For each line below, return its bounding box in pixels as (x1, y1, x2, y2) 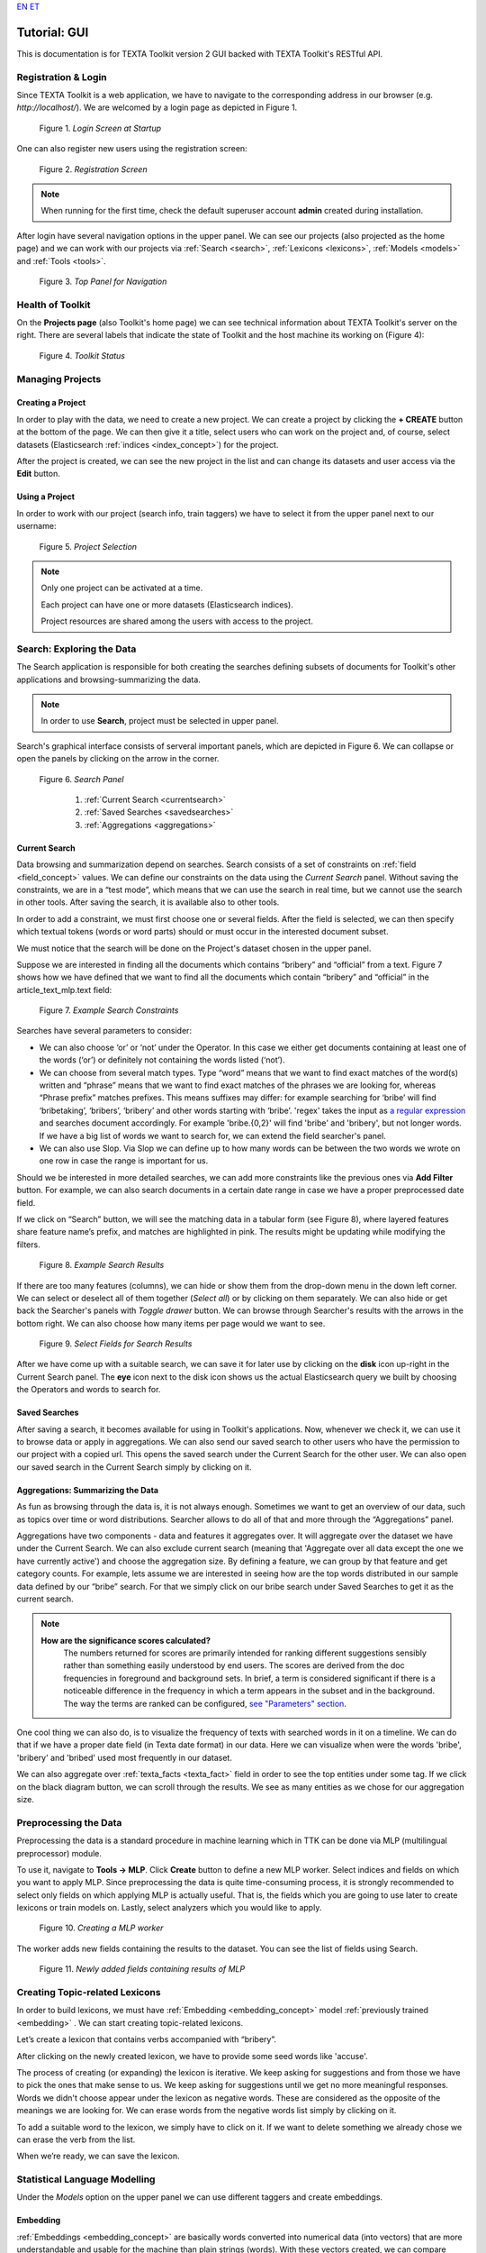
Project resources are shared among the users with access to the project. (40, 616, 314, 626)
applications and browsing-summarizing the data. (16, 674, 202, 685)
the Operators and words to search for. (16, 1384, 161, 1395)
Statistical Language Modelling (16, 2173, 156, 2185)
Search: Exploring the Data (16, 643, 137, 655)
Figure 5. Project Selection (39, 541, 138, 552)
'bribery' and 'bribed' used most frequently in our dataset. (16, 1752, 233, 1763)
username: (16, 521, 57, 532)
